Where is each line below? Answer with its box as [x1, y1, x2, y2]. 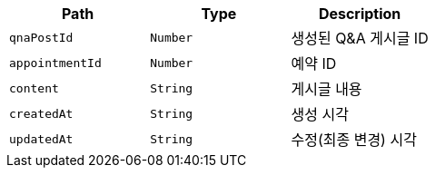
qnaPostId [9, 30, 74, 44]
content [9, 81, 59, 95]
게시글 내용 [291, 80, 362, 98]
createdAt [9, 106, 74, 121]
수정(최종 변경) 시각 [291, 131, 417, 149]
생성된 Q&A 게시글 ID [291, 29, 429, 47]
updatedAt [9, 131, 74, 146]
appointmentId [9, 55, 102, 70]
